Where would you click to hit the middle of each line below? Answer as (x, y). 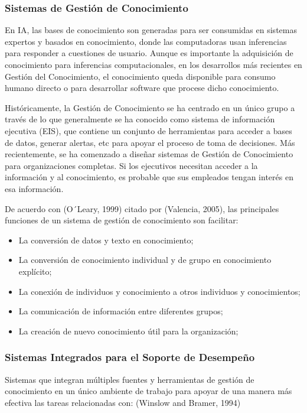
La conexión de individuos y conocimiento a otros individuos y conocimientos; (159, 291)
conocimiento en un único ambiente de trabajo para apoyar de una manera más (148, 391)
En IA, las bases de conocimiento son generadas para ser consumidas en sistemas (151, 30)
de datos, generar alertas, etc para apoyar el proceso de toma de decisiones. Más (150, 142)
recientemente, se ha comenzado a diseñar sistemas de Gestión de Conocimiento (149, 154)
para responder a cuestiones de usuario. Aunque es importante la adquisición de (149, 53)
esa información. (34, 188)
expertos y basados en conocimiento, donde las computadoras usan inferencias (146, 41)
